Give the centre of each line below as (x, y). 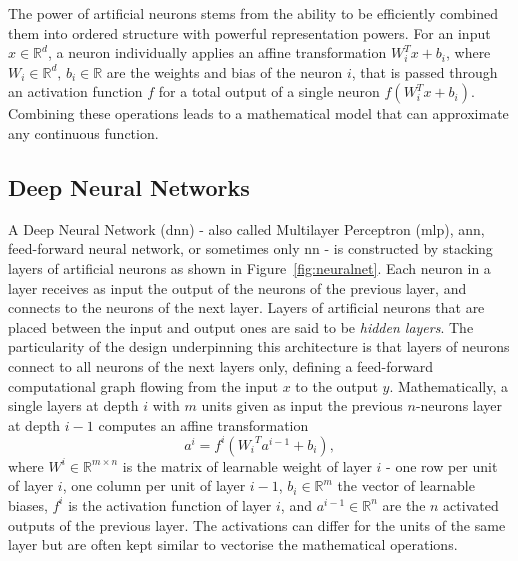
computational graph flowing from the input (143, 385)
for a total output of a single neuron (269, 91)
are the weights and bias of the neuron (224, 71)
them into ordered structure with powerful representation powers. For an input (249, 32)
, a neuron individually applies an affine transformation (217, 52)
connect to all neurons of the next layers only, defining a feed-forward (220, 365)
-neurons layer (459, 405)
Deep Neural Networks (129, 186)
